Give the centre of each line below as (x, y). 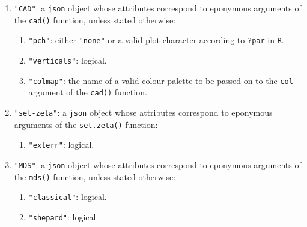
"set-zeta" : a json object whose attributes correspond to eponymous (143, 112)
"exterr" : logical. (61, 144)
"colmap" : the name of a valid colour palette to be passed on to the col (161, 80)
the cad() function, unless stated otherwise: (95, 20)
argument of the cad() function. (88, 92)
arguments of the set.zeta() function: (86, 124)
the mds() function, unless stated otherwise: (95, 176)
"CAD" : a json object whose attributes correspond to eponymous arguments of (158, 8)
